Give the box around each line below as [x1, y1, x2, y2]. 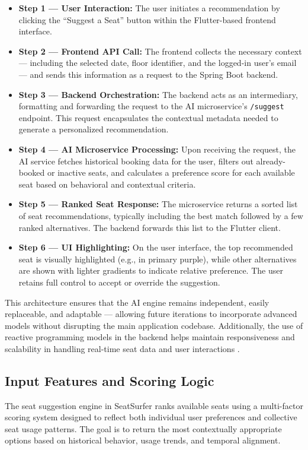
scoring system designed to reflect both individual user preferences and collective [5, 411, 297, 423]
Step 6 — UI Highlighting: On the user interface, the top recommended [18, 241, 293, 253]
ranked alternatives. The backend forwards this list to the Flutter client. [18, 221, 281, 233]
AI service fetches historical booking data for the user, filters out [18, 154, 254, 167]
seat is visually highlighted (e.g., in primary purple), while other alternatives [18, 252, 297, 265]
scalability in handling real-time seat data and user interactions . [5, 342, 240, 354]
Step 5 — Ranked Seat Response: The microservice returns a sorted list [18, 198, 298, 210]
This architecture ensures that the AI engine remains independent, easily [5, 296, 269, 308]
